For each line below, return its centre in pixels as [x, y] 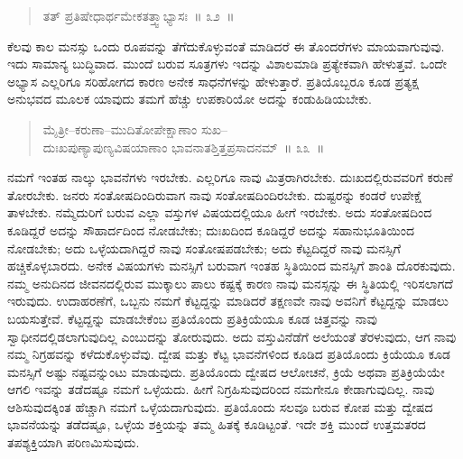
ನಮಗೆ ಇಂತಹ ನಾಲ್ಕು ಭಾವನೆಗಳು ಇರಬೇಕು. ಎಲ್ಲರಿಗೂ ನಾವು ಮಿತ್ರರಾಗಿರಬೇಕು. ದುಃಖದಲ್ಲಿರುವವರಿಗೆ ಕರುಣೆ [230, 177]
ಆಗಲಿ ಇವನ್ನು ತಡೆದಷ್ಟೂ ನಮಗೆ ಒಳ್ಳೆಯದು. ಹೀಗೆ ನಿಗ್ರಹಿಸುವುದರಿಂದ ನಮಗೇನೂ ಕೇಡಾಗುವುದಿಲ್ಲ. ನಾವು [221, 389]
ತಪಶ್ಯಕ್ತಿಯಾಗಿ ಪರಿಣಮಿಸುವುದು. [74, 442]
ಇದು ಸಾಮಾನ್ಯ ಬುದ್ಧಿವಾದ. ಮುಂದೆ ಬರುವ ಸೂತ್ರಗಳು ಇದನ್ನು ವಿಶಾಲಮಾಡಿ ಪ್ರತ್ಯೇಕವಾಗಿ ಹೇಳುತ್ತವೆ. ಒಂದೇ [227, 64]
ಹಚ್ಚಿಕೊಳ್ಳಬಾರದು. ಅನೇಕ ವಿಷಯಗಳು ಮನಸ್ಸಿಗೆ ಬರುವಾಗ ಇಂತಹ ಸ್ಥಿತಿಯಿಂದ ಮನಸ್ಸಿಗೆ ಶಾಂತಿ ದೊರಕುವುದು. [231, 266]
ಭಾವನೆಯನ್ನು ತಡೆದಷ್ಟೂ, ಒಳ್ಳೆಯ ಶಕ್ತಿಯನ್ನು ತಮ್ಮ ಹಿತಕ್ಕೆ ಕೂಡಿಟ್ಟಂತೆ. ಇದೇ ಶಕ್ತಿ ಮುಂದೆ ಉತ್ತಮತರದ [217, 424]
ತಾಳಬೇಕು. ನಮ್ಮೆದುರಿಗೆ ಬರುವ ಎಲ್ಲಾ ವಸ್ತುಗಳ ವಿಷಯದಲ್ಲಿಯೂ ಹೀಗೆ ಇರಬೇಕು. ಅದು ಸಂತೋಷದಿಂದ [220, 212]
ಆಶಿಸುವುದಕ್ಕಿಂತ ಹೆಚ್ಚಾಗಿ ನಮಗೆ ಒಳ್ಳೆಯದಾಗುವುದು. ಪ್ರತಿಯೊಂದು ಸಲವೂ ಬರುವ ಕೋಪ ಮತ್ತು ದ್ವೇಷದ [220, 406]
